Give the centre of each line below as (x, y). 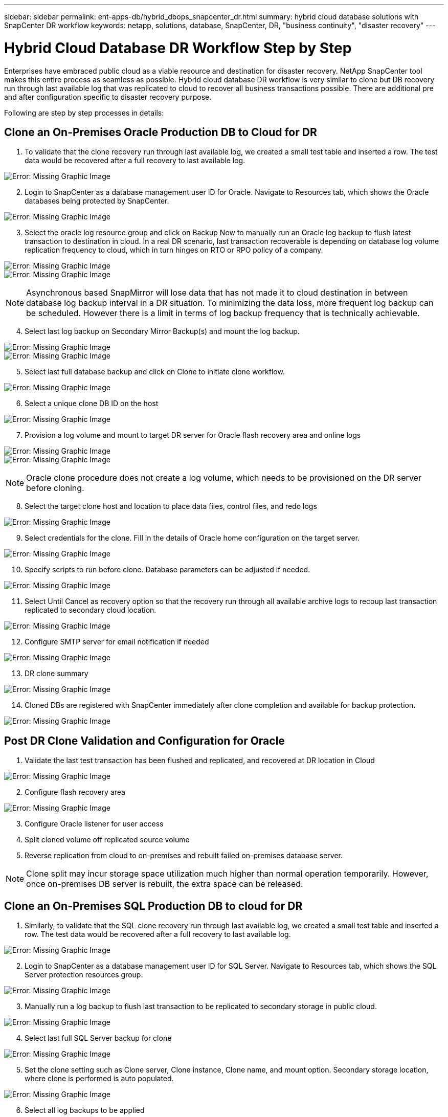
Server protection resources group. (84, 975)
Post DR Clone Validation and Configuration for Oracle (144, 741)
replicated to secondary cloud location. (91, 610)
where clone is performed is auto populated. (99, 1079)
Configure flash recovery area (75, 792)
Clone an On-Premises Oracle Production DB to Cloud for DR (161, 132)
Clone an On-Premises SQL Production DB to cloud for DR (153, 906)
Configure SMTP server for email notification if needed (117, 642)
